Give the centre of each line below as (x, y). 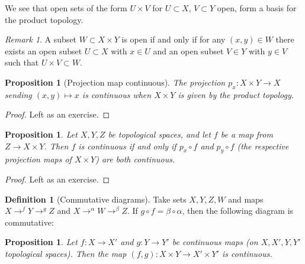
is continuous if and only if (127, 146)
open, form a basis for (257, 8)
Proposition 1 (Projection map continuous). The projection (115, 82)
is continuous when (117, 94)
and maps (246, 199)
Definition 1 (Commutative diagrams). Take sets (96, 199)
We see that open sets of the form (66, 8)
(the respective (263, 146)
